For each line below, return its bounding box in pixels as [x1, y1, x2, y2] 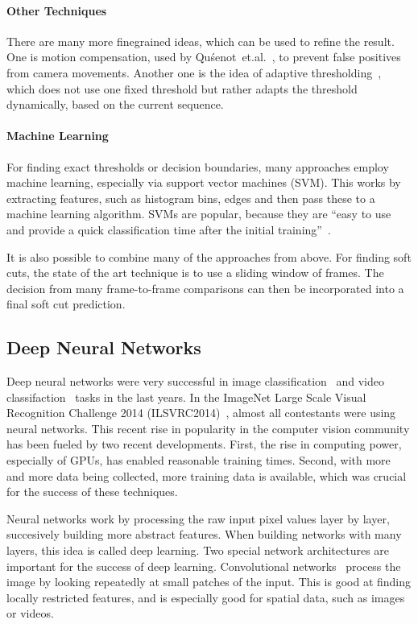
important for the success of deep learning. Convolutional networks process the [6, 557, 401, 574]
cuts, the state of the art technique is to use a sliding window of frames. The [6, 264, 384, 281]
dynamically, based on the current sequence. [6, 96, 224, 113]
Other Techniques [6, 2, 107, 19]
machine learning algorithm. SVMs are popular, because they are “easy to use [6, 205, 391, 222]
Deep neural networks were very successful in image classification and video [6, 373, 384, 390]
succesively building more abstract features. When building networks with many [6, 526, 402, 543]
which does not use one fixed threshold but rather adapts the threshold [6, 80, 358, 97]
